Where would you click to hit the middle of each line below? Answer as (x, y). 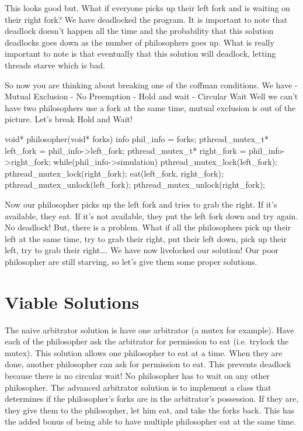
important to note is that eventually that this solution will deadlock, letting (140, 54)
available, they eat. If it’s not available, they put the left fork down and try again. (151, 215)
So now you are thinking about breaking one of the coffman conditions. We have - (151, 85)
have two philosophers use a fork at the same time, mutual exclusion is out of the (150, 107)
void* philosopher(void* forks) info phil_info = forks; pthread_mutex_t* (137, 138)
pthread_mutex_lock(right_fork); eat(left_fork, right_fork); (114, 173)
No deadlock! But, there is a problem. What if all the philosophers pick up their (148, 227)
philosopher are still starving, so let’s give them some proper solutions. (131, 261)
